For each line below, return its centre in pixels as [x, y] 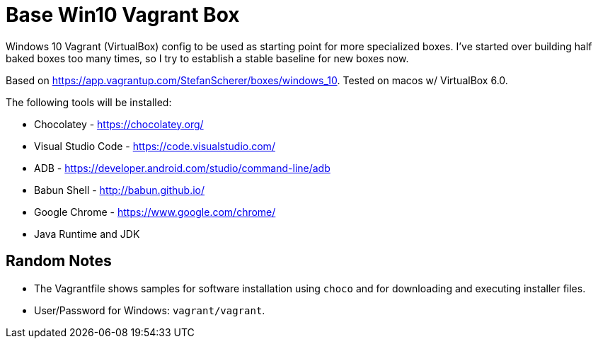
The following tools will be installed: [89, 102]
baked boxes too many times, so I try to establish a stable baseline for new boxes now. [207, 58]
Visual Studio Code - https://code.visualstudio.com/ [155, 146]
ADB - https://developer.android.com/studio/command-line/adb [182, 168]
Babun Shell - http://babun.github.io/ [120, 190]
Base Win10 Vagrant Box [123, 15]
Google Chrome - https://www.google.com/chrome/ [155, 212]
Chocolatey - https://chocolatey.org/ [119, 124]
